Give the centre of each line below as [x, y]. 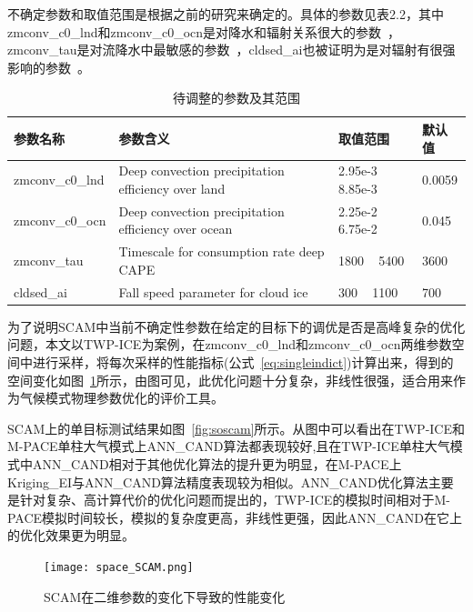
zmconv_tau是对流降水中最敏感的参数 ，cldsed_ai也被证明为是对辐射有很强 [231, 50]
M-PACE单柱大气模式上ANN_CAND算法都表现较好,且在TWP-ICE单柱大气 [229, 446]
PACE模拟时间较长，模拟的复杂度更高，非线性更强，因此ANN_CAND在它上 [235, 517]
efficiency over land [172, 188]
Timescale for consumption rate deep [221, 251]
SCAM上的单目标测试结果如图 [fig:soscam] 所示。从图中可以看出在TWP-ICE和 [236, 428]
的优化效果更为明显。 [71, 535]
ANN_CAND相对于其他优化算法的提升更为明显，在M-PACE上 [217, 463]
